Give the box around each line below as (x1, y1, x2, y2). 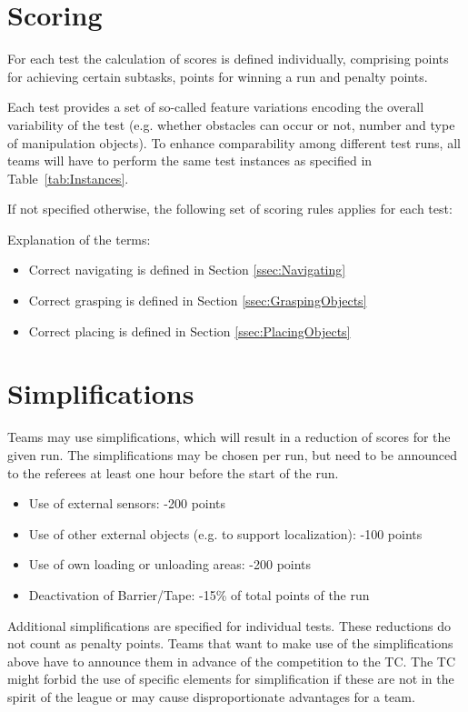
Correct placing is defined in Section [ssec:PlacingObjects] (28, 321, 351, 340)
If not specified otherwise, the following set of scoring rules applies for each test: (7, 199, 453, 218)
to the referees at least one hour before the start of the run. (7, 463, 339, 482)
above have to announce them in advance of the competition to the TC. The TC (7, 651, 456, 670)
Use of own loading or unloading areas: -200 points (28, 555, 312, 574)
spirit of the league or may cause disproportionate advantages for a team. (7, 687, 415, 706)
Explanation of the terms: (7, 229, 151, 248)
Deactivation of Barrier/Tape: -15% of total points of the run (28, 585, 370, 604)
